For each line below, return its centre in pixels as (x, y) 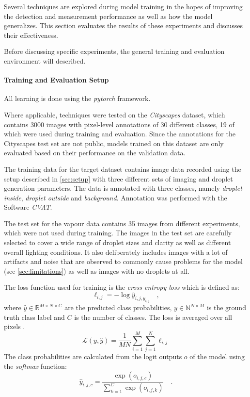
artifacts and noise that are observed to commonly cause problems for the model (123, 261)
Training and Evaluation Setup (56, 80)
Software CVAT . (28, 207)
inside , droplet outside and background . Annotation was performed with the (116, 197)
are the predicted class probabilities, (118, 307)
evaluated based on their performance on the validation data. (95, 153)
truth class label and (34, 317)
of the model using (217, 356)
